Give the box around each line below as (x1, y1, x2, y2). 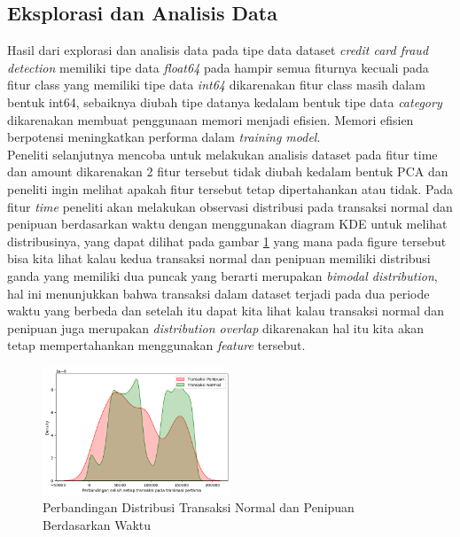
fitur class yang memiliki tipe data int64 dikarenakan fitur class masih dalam (7, 75, 425, 94)
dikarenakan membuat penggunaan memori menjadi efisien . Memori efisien (7, 110, 414, 128)
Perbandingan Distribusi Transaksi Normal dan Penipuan (43, 498, 355, 517)
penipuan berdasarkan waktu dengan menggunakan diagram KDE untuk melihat (7, 214, 448, 233)
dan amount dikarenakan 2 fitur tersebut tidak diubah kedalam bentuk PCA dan (7, 162, 448, 181)
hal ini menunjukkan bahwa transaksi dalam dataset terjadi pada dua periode (7, 284, 430, 302)
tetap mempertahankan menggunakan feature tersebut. (7, 336, 306, 354)
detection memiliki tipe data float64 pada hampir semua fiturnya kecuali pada (7, 58, 429, 76)
